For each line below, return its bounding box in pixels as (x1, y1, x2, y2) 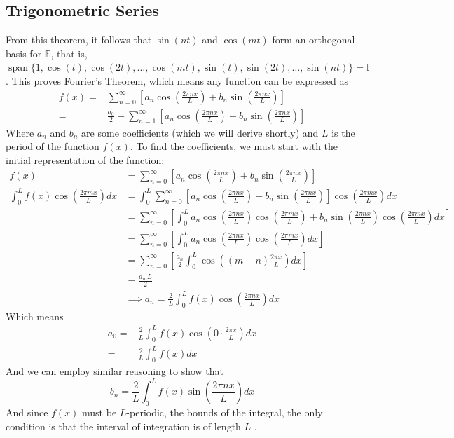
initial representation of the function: (6, 152, 165, 167)
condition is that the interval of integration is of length (6, 418, 241, 433)
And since (6, 404, 48, 419)
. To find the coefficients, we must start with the (130, 139, 338, 153)
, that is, (50, 46, 88, 60)
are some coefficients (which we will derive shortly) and (81, 125, 319, 139)
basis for (6, 46, 42, 60)
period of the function (6, 139, 99, 153)
